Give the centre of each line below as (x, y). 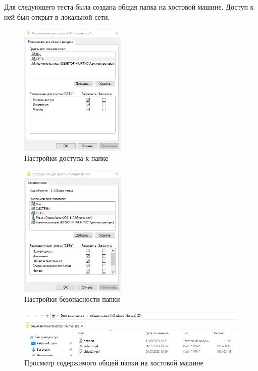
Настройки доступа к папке (66, 157)
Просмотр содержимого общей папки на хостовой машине (114, 363)
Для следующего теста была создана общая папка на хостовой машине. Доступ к (129, 7)
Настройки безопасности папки (72, 298)
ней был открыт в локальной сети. (57, 16)
